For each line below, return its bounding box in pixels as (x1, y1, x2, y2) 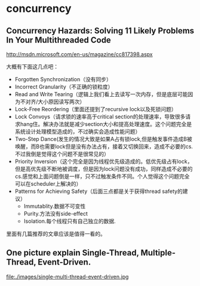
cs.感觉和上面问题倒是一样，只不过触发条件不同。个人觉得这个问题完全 (14, 173, 190, 180)
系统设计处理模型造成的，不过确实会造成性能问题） (14, 128, 141, 135)
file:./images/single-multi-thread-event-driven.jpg (6, 273, 129, 280)
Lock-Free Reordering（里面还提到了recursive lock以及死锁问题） (14, 106, 177, 112)
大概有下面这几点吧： (6, 63, 59, 70)
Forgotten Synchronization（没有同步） (14, 76, 112, 82)
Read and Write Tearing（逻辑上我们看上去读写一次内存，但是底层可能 (14, 91, 188, 97)
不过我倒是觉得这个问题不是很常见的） (14, 150, 109, 157)
